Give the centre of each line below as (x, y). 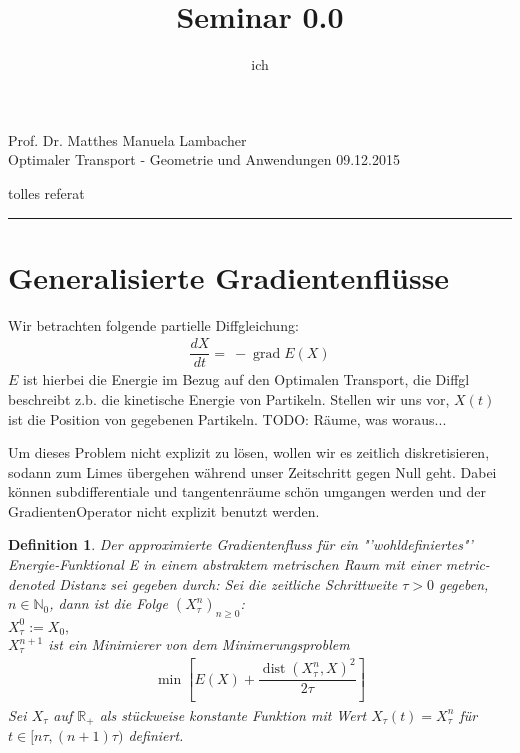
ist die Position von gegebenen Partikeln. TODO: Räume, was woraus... (227, 418)
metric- (467, 564)
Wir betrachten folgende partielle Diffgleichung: (153, 324)
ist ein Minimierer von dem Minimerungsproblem (199, 644)
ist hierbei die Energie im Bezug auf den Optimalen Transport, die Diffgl (246, 379)
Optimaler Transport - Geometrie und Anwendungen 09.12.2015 (204, 159)
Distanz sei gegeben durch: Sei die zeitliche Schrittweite (228, 583)
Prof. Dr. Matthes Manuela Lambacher (127, 139)
